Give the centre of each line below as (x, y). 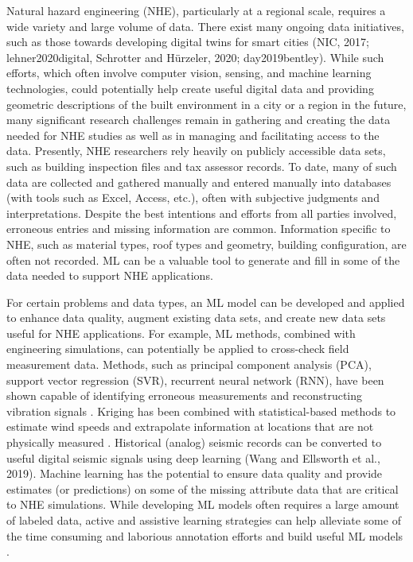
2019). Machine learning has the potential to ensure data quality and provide (195, 473)
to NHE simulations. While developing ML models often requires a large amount (203, 504)
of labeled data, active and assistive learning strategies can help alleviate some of (204, 520)
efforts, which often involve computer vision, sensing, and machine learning (189, 73)
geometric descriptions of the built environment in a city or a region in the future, (206, 104)
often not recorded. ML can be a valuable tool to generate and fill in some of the (203, 260)
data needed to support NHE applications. (110, 275)
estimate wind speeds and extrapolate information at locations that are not (190, 426)
